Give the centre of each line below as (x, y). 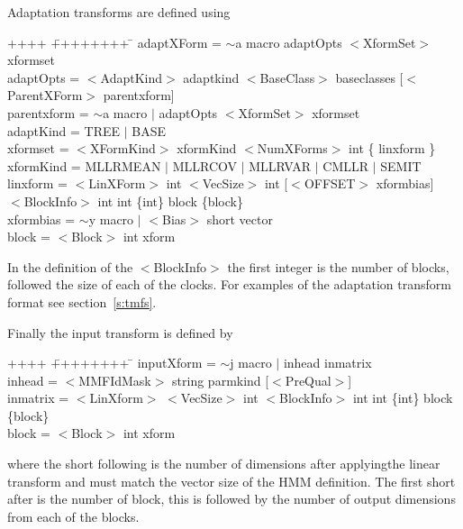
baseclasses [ (369, 77)
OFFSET (330, 183)
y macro (111, 219)
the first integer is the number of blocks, (338, 266)
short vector (240, 219)
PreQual (308, 380)
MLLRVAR (280, 165)
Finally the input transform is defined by (120, 332)
